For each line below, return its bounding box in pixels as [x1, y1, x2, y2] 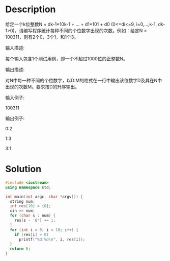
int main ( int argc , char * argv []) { [5, 194, 83, 199]
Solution [5, 163, 42, 175]
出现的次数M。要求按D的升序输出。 [5, 83, 80, 90]
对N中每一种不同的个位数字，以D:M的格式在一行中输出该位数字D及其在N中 [5, 77, 162, 83]
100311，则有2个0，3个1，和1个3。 [5, 34, 79, 40]
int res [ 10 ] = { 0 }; [10, 203, 51, 209]
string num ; [10, 199, 36, 204]
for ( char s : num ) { [10, 213, 56, 218]
